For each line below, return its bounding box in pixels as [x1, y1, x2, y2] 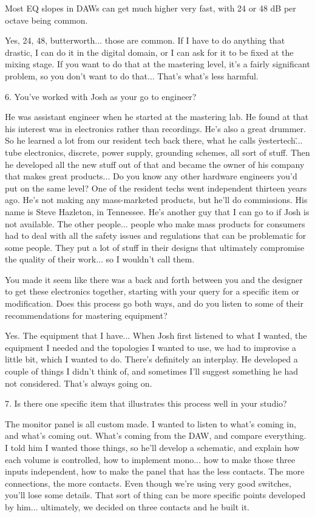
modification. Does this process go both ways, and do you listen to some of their [5, 297, 303, 310]
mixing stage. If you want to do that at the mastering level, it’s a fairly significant [5, 58, 310, 70]
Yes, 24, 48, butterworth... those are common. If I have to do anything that [5, 34, 285, 47]
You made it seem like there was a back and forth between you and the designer [5, 273, 303, 285]
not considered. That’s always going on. [5, 376, 152, 389]
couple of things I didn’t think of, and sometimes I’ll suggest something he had [5, 365, 299, 378]
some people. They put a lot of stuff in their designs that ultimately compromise [5, 241, 305, 253]
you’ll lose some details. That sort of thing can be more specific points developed [5, 489, 306, 501]
